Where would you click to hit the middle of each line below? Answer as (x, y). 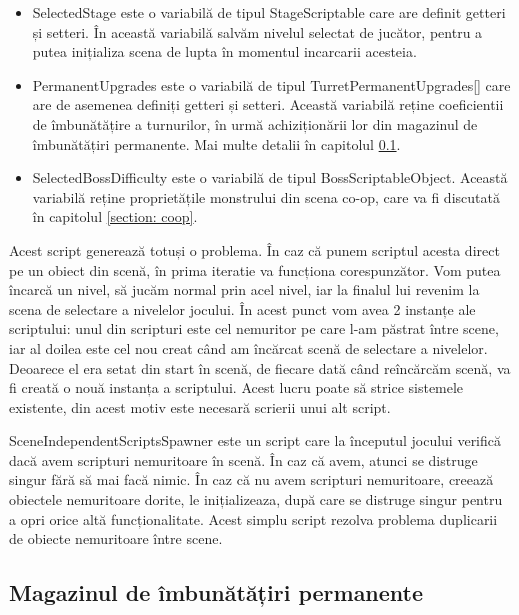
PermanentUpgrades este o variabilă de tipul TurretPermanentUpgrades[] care (271, 84)
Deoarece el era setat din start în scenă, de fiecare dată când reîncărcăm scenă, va (260, 367)
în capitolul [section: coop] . (115, 216)
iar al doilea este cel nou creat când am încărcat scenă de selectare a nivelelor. (248, 347)
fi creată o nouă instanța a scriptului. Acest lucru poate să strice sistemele (236, 387)
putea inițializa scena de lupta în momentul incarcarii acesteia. (224, 51)
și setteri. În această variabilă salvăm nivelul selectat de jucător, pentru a (257, 31)
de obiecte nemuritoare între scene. (116, 538)
